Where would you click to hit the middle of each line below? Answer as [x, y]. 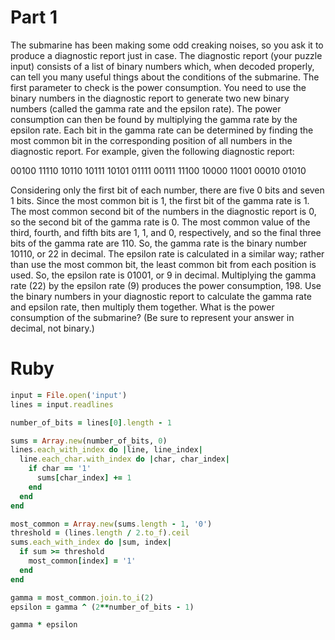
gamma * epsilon [44, 625]
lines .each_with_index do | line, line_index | [106, 450]
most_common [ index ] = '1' [82, 561]
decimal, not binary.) [52, 328]
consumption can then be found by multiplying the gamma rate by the [154, 119]
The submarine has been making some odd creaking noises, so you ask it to [167, 45]
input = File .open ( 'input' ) [69, 395]
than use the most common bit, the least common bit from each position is [163, 264]
